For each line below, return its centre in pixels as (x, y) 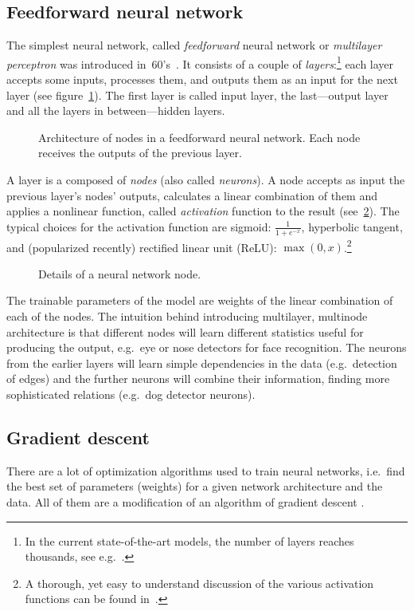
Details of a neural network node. (120, 273)
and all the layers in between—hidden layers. (116, 110)
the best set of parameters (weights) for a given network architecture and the (195, 486)
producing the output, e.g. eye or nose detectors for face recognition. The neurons (207, 347)
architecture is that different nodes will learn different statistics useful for (185, 331)
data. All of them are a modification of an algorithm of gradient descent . (186, 502)
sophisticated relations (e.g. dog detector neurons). (131, 394)
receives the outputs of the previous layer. (140, 153)
